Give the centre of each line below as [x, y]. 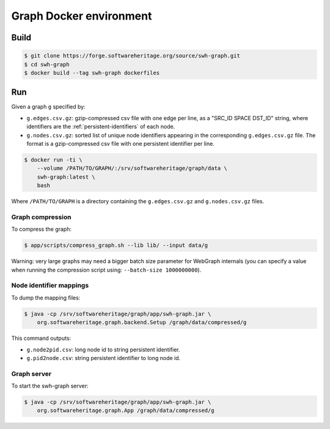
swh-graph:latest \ [66, 177]
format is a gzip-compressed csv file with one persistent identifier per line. [121, 144]
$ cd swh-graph [47, 64]
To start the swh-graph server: [50, 386]
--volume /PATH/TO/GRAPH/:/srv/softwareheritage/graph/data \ [132, 168]
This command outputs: [41, 338]
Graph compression [41, 217]
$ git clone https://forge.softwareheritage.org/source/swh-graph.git [132, 56]
